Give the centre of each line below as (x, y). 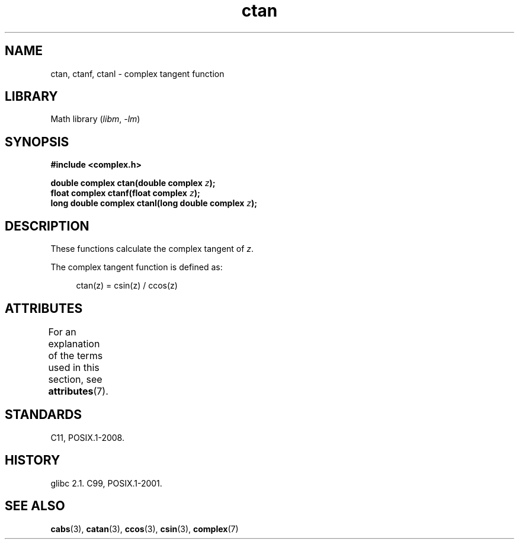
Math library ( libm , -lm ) (95, 119)
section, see (75, 379)
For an (62, 332)
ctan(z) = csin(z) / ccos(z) (127, 286)
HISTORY (33, 460)
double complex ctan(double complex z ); (133, 183)
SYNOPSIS (37, 142)
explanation (74, 343)
